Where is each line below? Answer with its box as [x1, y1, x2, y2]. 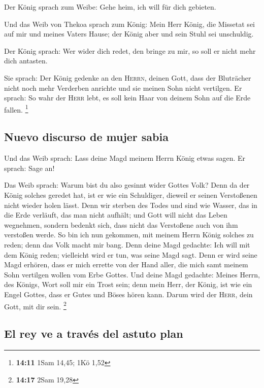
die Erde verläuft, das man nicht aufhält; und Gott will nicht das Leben [4, 209, 227, 220]
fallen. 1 [4, 102, 28, 115]
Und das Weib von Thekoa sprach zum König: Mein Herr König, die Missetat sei [4, 18, 255, 29]
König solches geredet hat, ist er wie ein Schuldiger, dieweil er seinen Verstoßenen [4, 189, 257, 200]
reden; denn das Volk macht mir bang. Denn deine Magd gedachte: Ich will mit [4, 239, 250, 250]
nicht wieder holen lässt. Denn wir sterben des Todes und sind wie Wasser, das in [4, 199, 257, 210]
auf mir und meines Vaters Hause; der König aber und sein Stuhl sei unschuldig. [4, 28, 254, 39]
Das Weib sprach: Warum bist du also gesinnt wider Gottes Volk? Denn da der [4, 180, 250, 190]
